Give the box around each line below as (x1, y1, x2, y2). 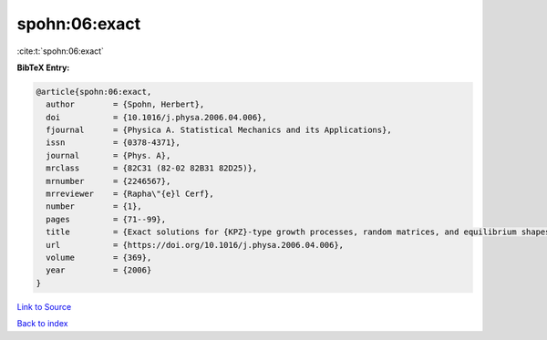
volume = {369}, (46, 252, 152, 263)
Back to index (16, 318, 68, 329)
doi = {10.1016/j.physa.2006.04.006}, (46, 112, 268, 122)
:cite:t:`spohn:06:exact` (16, 46, 105, 57)
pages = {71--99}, (46, 214, 167, 224)
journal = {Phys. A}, (46, 150, 171, 160)
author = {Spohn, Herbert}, (46, 99, 205, 109)
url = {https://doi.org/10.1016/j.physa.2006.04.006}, (46, 240, 345, 250)
